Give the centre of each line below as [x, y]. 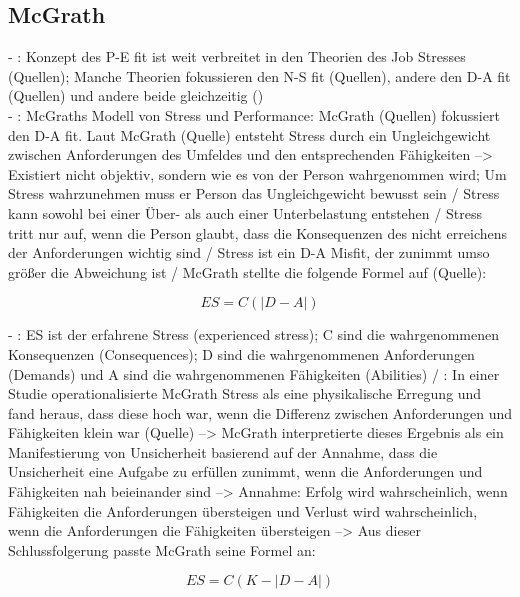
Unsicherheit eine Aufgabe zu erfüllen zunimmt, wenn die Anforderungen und [245, 471]
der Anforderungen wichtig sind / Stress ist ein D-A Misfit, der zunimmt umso [249, 252]
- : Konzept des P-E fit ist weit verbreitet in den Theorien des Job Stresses [237, 56]
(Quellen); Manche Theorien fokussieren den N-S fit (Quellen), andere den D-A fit [259, 75]
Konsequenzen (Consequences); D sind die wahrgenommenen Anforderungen [241, 353]
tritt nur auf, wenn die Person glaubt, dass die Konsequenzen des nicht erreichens [258, 232]
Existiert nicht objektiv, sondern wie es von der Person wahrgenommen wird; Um [257, 173]
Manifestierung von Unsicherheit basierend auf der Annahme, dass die [223, 451]
